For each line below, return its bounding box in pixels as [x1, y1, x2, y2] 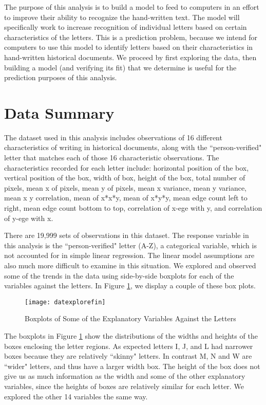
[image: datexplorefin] [25, 298, 106, 306]
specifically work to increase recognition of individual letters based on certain [4, 22, 247, 32]
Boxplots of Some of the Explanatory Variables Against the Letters [25, 313, 236, 324]
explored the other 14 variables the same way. [4, 391, 148, 401]
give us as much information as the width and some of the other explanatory [4, 371, 245, 381]
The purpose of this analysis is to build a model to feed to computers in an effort [4, 2, 259, 12]
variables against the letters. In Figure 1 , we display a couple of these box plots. [4, 280, 256, 291]
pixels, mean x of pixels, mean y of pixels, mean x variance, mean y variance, [4, 182, 246, 193]
